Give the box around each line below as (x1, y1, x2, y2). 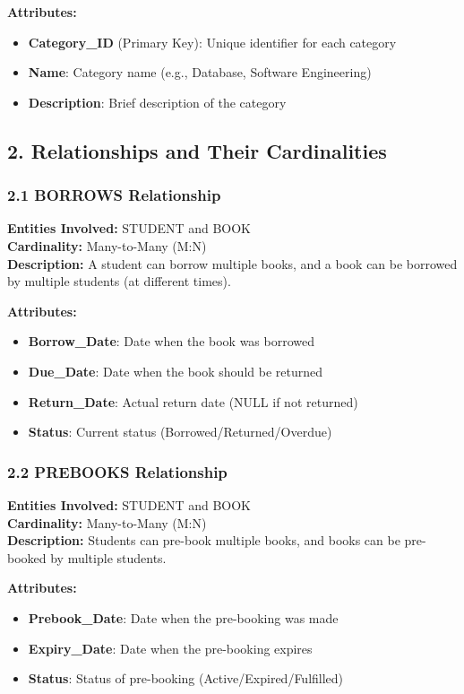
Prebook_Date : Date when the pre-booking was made (28, 608, 339, 627)
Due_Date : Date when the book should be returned (28, 361, 322, 380)
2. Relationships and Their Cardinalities (7, 136, 387, 164)
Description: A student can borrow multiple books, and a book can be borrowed (7, 254, 458, 273)
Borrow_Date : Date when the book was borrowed (28, 332, 315, 351)
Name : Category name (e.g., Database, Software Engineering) (28, 63, 372, 82)
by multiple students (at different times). (7, 272, 231, 291)
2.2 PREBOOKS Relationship (7, 460, 228, 482)
